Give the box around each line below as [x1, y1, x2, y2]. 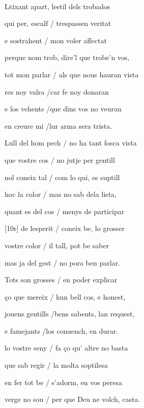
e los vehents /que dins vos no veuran [5, 103, 122, 114]
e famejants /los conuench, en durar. [5, 325, 119, 336]
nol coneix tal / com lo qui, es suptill [5, 171, 120, 182]
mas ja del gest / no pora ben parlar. [5, 257, 120, 268]
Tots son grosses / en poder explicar [5, 274, 118, 285]
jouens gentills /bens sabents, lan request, [5, 308, 135, 319]
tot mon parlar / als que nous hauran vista [5, 69, 139, 79]
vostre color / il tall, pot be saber [5, 240, 109, 250]
